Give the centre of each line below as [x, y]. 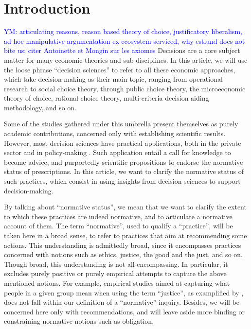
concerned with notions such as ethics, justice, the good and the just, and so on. [123, 254]
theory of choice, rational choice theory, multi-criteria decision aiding [107, 98]
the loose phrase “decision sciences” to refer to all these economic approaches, [120, 69]
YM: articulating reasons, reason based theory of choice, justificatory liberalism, [123, 31]
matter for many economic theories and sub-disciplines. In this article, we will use [126, 60]
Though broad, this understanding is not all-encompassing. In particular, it [116, 264]
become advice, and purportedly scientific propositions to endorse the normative [124, 162]
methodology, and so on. [40, 107]
